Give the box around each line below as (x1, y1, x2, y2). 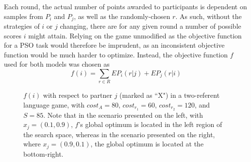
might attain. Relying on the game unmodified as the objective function (28, 30, 242, 40)
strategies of (4, 21, 40, 31)
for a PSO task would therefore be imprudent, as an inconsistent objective (4, 40, 225, 50)
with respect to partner (43, 90, 112, 100)
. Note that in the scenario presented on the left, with (43, 109, 203, 120)
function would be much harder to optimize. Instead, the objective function (4, 49, 228, 59)
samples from (4, 11, 43, 21)
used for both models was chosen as (4, 59, 110, 69)
